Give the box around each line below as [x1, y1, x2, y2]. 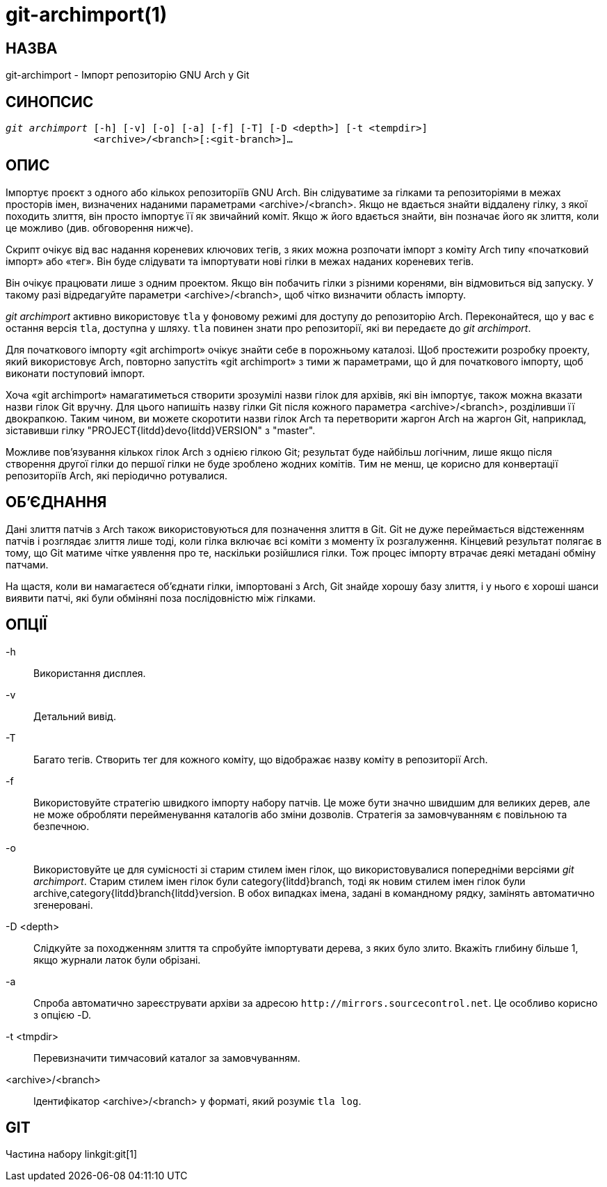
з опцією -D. [33, 1008, 91, 1021]
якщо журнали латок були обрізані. [33, 953, 201, 966]
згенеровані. [33, 898, 93, 911]
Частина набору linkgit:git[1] [6, 1148, 138, 1161]
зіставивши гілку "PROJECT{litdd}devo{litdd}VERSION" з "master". [6, 424, 316, 436]
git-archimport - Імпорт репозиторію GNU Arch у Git [6, 69, 250, 81]
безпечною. [33, 820, 90, 832]
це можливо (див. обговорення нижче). [6, 221, 194, 234]
